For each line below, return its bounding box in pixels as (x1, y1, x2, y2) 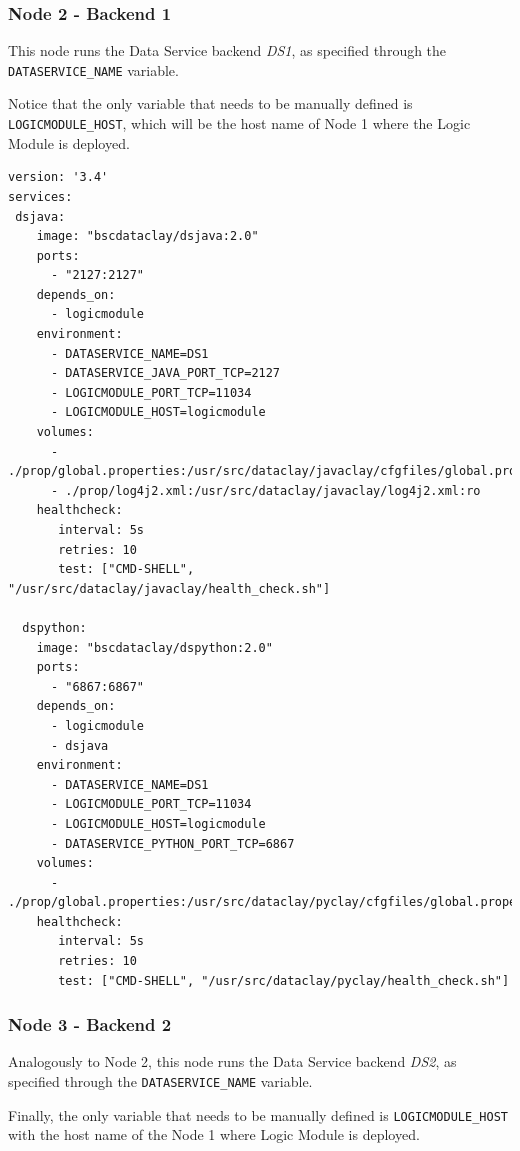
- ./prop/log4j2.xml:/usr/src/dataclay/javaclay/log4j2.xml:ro (50, 483, 481, 498)
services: (8, 189, 73, 204)
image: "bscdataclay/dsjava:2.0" (36, 229, 259, 244)
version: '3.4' (8, 170, 109, 185)
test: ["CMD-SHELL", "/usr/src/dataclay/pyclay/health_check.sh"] (58, 973, 510, 988)
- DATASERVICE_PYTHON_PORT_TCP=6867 (50, 836, 295, 851)
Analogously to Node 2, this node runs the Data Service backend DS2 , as (8, 1051, 457, 1072)
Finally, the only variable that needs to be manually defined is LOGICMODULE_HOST (8, 1104, 508, 1125)
